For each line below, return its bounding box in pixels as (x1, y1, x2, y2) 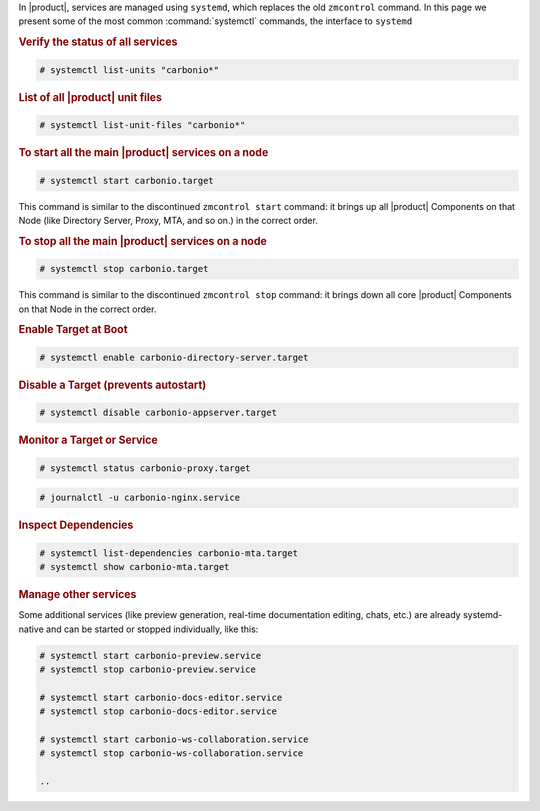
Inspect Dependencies (18, 518, 134, 532)
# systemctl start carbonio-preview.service (39, 650, 262, 661)
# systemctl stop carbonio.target (39, 263, 209, 275)
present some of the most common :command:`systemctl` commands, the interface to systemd (18, 15, 413, 27)
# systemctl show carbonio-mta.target (39, 561, 230, 573)
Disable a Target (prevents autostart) (18, 378, 207, 392)
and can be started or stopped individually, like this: (45, 623, 259, 635)
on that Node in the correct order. (18, 303, 157, 315)
